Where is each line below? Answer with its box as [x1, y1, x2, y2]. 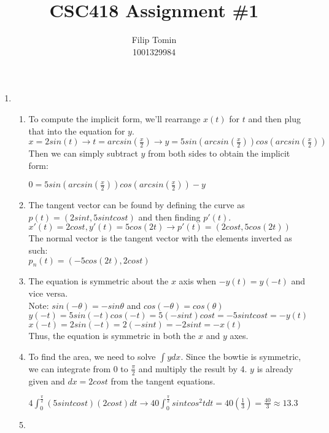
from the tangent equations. [110, 374, 215, 387]
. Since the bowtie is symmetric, [180, 349, 301, 362]
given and [28, 374, 65, 387]
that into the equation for [28, 124, 125, 137]
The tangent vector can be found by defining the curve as [28, 198, 245, 211]
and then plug [248, 112, 301, 125]
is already [257, 362, 293, 375]
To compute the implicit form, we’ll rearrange [28, 112, 201, 125]
